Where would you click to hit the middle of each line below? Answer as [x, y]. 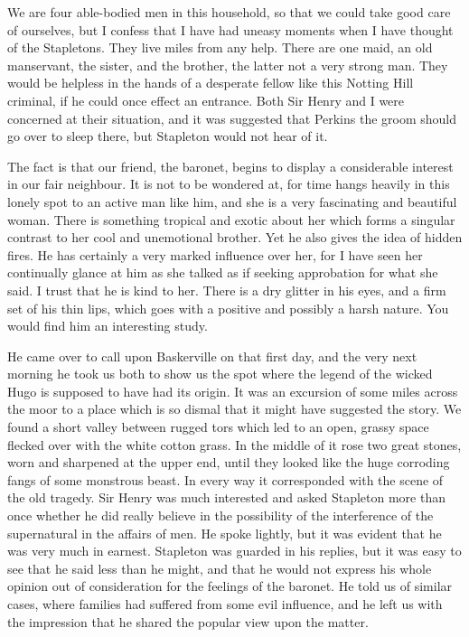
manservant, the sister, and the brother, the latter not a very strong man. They [228, 65]
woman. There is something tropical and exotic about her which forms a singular [231, 219]
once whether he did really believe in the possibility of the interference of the [220, 515]
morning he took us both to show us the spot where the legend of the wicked [220, 374]
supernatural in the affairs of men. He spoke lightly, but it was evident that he [225, 533]
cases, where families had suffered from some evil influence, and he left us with [225, 604]
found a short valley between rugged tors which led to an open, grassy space [218, 427]
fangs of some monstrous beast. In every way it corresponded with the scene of [225, 479]
